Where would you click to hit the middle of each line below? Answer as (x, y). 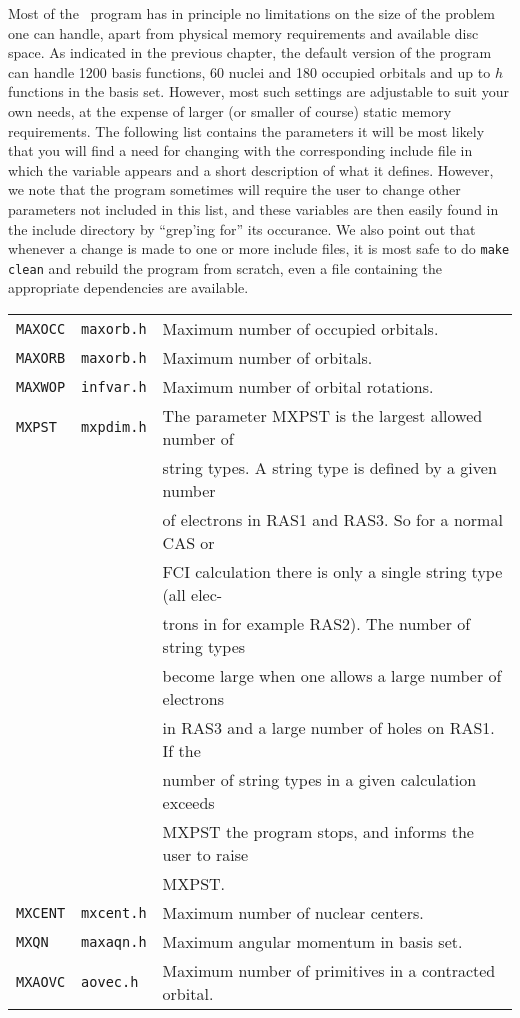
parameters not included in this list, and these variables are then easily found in (253, 208)
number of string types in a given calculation (319, 780)
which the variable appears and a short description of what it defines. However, (251, 169)
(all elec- (192, 595)
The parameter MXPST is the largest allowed (322, 416)
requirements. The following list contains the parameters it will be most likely (246, 130)
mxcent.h (114, 912)
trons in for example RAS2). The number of (316, 624)
